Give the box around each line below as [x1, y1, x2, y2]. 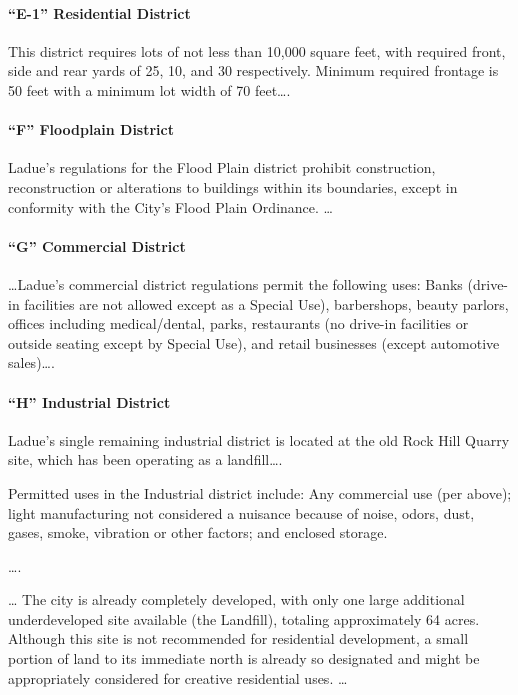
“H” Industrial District [8, 391, 171, 412]
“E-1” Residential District [8, 2, 191, 23]
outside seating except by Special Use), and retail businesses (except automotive [8, 332, 500, 353]
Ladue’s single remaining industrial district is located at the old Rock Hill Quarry [8, 429, 510, 450]
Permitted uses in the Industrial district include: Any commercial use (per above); [8, 482, 512, 503]
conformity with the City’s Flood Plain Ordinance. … [8, 196, 333, 217]
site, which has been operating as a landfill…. [8, 449, 283, 470]
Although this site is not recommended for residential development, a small [8, 628, 469, 649]
